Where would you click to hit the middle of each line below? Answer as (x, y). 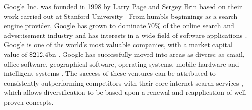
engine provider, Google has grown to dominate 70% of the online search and (119, 26)
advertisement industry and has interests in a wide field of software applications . (126, 35)
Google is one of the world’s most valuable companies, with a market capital (118, 45)
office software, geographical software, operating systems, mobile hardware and (122, 64)
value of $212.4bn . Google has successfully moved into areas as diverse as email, (124, 54)
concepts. (40, 101)
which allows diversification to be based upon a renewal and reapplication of (118, 92)
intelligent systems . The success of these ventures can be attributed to (110, 73)
